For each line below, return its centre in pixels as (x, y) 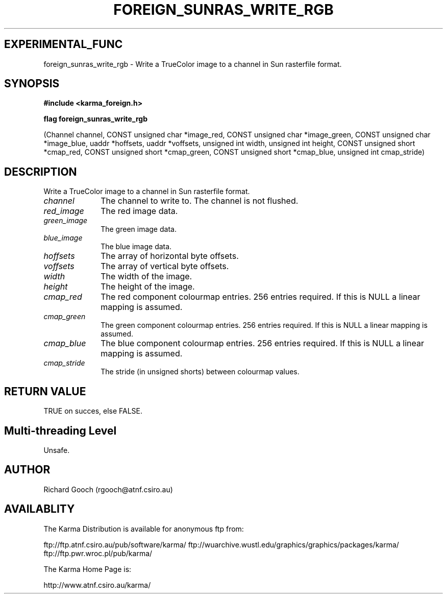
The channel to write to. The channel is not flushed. (200, 201)
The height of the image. (148, 287)
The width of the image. (146, 277)
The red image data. (139, 211)
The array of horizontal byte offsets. (170, 256)
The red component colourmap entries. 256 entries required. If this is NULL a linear (260, 297)
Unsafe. (57, 450)
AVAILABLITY (40, 509)
